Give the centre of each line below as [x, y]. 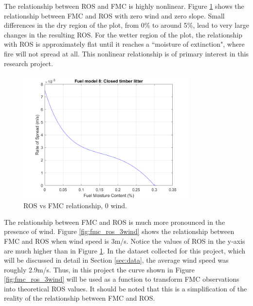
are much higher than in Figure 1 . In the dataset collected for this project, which [125, 250]
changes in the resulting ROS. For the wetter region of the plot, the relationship [123, 34]
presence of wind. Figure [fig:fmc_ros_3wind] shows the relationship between [119, 231]
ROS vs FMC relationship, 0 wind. [75, 206]
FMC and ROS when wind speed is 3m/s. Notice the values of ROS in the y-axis [125, 241]
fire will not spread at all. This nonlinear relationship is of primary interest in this [126, 53]
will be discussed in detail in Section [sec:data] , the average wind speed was [116, 260]
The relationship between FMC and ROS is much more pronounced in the [115, 222]
